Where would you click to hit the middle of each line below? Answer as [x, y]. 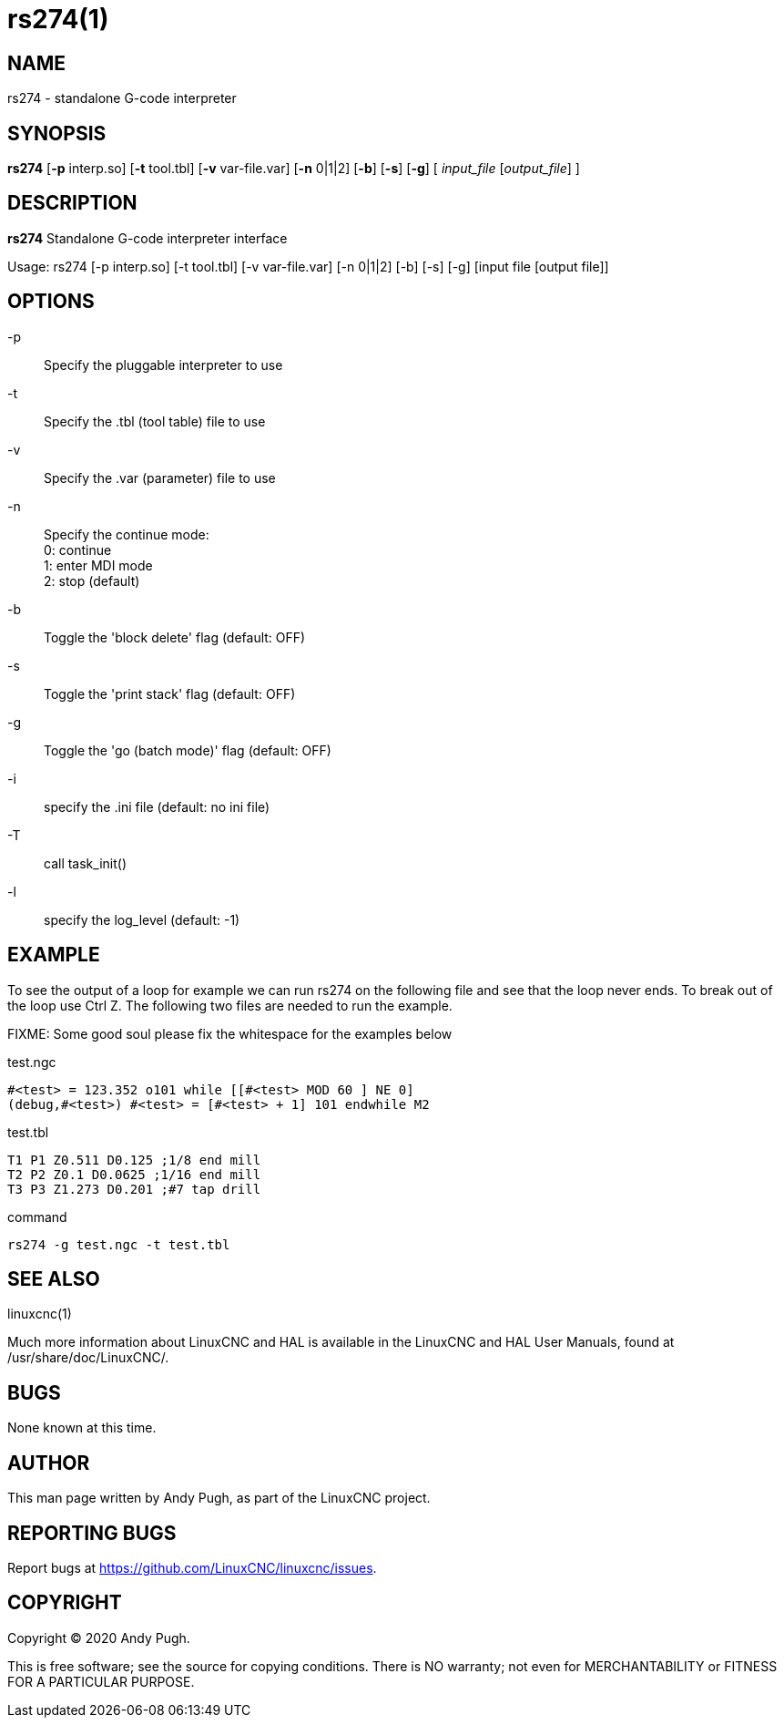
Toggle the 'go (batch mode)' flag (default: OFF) [188, 750]
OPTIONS [51, 302]
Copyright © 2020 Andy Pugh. [99, 1638]
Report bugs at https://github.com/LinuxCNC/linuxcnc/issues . [192, 1567]
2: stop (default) [92, 580]
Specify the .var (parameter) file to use [160, 477]
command [37, 1217]
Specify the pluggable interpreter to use [163, 365]
